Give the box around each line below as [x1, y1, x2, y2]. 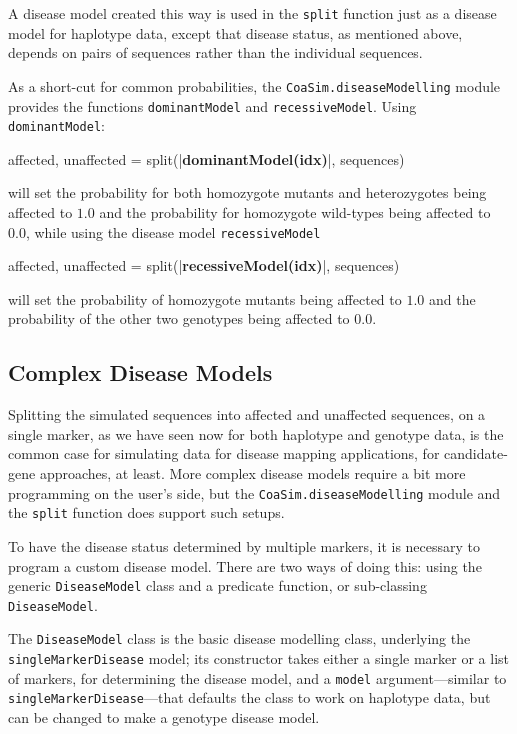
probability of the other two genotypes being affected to [8, 308, 350, 329]
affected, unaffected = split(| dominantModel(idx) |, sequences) [8, 148, 405, 169]
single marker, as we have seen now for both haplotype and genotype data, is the [8, 423, 504, 444]
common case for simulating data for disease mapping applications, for [8, 443, 440, 464]
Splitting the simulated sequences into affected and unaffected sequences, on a [8, 404, 486, 425]
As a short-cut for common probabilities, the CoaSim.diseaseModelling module [8, 75, 501, 96]
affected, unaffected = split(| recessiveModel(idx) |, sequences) [8, 255, 400, 276]
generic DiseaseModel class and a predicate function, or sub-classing [8, 575, 427, 596]
